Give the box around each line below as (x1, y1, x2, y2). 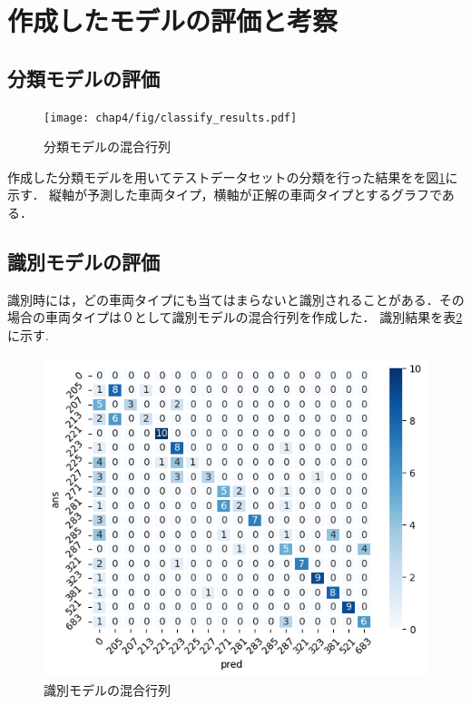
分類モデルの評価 (7, 64, 160, 92)
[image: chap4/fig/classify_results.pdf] (44, 111, 298, 124)
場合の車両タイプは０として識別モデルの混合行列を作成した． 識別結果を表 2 (7, 308, 463, 327)
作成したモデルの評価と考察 (7, 2, 339, 39)
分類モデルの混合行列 (44, 137, 171, 156)
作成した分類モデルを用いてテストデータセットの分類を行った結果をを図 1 (7, 167, 446, 186)
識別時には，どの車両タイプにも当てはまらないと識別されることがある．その (7, 289, 465, 308)
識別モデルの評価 (7, 248, 160, 275)
